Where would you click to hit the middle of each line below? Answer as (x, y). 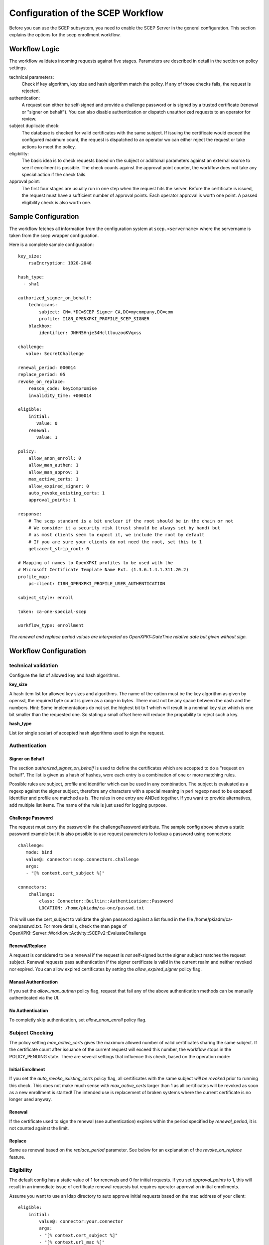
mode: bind (39, 852)
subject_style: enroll (46, 597)
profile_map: (34, 577)
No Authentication (29, 1010)
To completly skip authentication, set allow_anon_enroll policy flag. (78, 1020)
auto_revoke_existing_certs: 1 (67, 493)
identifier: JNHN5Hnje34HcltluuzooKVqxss (90, 333)
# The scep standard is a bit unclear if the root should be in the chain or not (131, 521)
